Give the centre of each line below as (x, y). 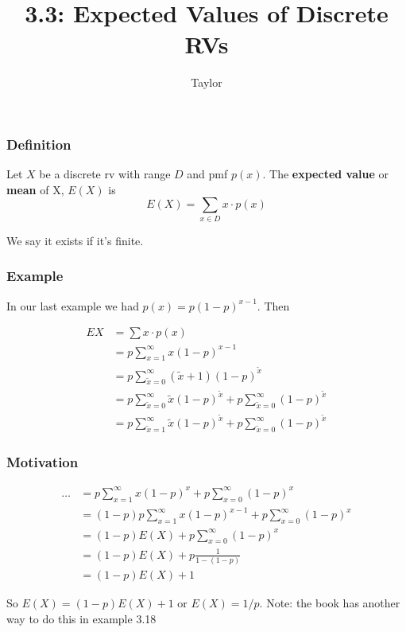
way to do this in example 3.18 (81, 618)
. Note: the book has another (330, 603)
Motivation (43, 462)
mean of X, (35, 189)
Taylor (207, 82)
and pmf (207, 174)
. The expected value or (325, 174)
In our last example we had (73, 305)
